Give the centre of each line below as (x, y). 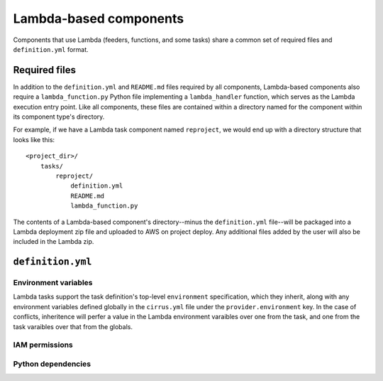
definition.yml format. (51, 49)
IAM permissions (43, 345)
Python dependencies (52, 364)
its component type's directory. (59, 117)
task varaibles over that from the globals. (73, 326)
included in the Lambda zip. (54, 242)
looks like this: (34, 139)
